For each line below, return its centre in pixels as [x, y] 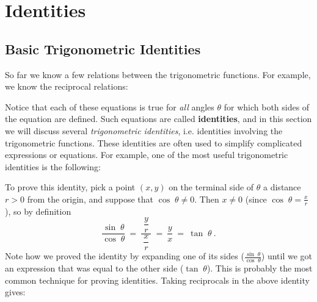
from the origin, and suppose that [90, 199]
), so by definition [38, 211]
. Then [207, 199]
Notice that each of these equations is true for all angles [110, 106]
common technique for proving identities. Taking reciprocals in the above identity [157, 280]
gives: [15, 292]
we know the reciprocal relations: [67, 86]
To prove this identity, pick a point [70, 187]
